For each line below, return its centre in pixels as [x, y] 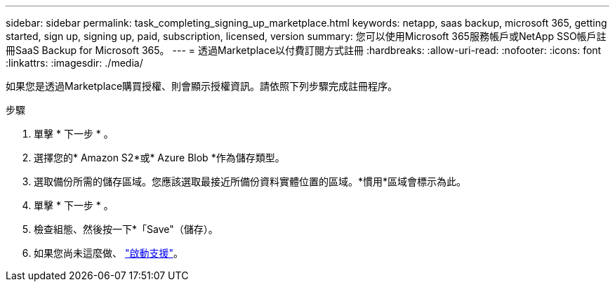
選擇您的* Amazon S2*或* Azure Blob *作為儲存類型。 [159, 158]
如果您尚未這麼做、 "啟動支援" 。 [108, 253]
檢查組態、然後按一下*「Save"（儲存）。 [126, 229]
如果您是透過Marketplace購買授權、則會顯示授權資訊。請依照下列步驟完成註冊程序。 [202, 86]
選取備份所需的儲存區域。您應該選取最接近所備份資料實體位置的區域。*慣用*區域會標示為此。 [250, 181]
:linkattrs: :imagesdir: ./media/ [74, 63]
